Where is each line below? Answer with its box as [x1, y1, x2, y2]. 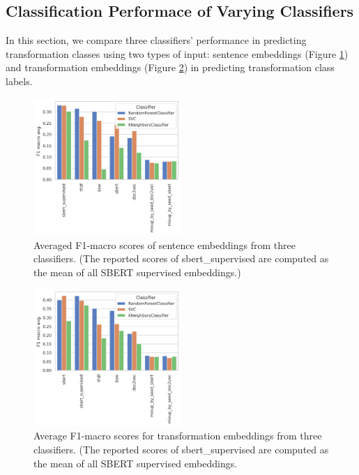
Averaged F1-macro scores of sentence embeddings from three [33, 237, 296, 252]
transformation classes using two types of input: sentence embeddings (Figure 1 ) [6, 46, 349, 61]
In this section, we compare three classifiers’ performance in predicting [6, 33, 307, 47]
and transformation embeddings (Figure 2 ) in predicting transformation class [6, 60, 335, 75]
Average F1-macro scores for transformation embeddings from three [33, 428, 322, 443]
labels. [6, 73, 33, 88]
